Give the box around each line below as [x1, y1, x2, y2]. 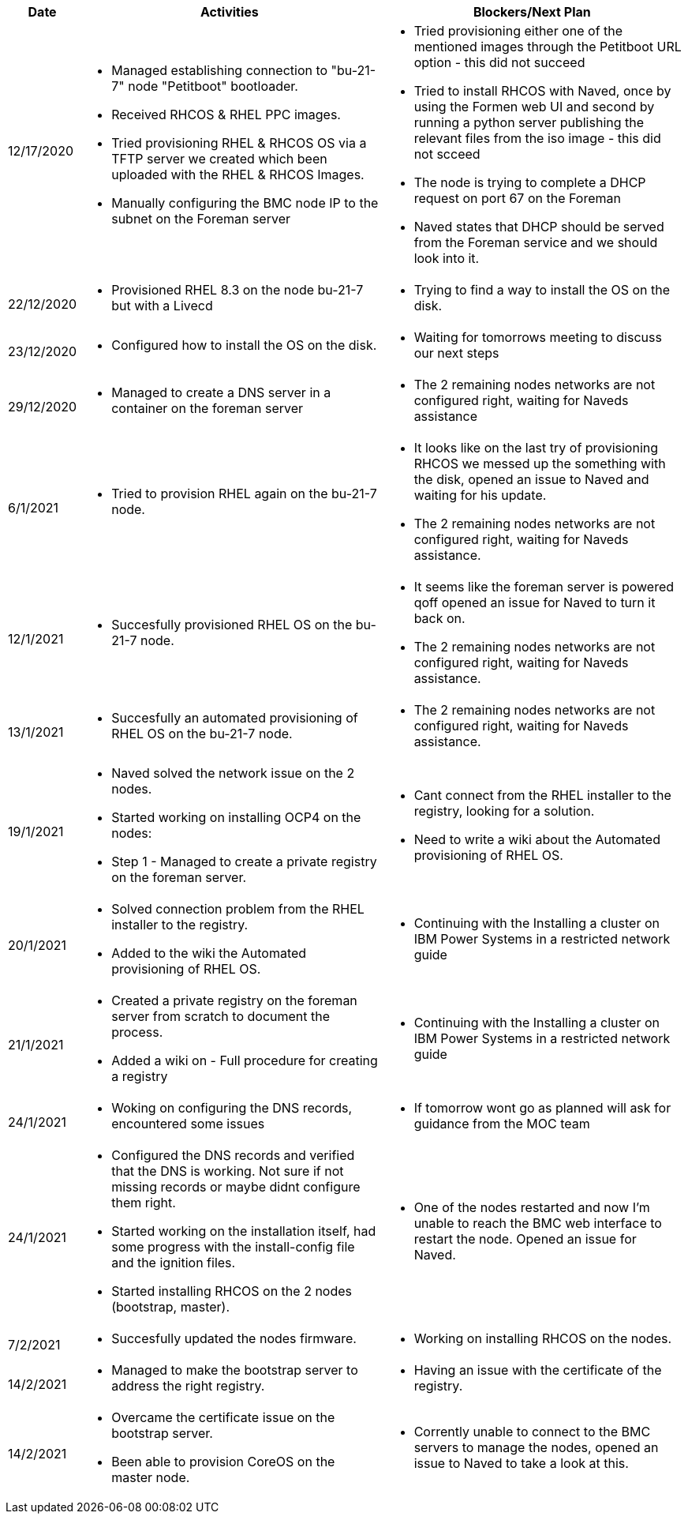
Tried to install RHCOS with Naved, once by [413, 83, 671, 99]
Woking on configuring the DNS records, [111, 1100, 353, 1116]
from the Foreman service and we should [413, 235, 658, 250]
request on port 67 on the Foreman [413, 190, 621, 206]
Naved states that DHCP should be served [413, 219, 664, 235]
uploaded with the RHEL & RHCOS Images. [111, 167, 365, 182]
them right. [111, 1195, 176, 1210]
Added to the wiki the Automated [111, 945, 307, 961]
